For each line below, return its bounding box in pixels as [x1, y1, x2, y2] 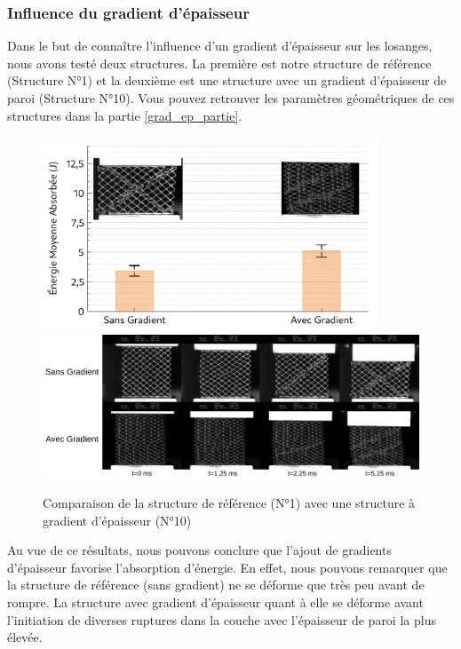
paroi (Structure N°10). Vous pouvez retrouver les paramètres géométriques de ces [7, 89, 455, 107]
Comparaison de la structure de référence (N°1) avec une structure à [43, 493, 416, 511]
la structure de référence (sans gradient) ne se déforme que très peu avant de [7, 575, 425, 594]
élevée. [7, 628, 43, 646]
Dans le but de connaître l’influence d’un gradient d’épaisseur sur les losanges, [7, 36, 433, 55]
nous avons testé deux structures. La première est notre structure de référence [7, 53, 432, 72]
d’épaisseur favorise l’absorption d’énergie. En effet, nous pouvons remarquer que [7, 558, 448, 576]
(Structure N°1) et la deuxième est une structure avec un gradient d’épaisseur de [7, 71, 447, 90]
